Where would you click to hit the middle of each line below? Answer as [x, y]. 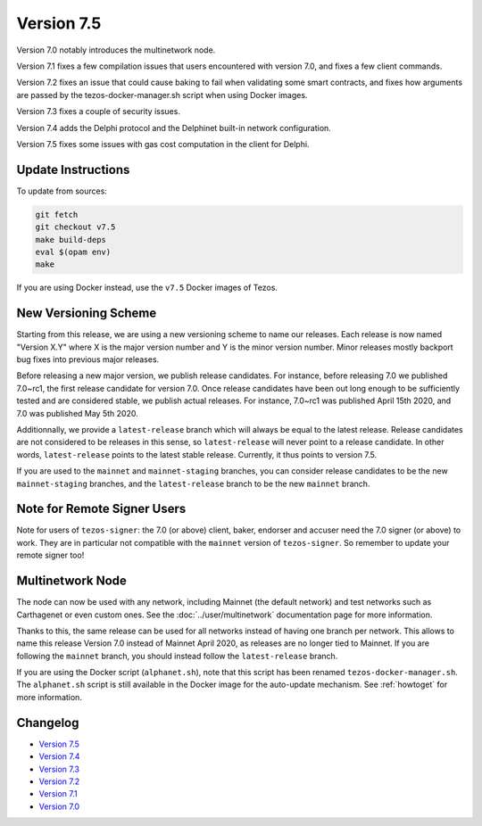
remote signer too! [50, 555]
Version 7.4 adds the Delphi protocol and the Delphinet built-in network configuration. [174, 128]
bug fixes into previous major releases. [88, 359]
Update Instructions [73, 169]
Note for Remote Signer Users [101, 509]
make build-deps [71, 240]
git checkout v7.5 [75, 227]
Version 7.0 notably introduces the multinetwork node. [116, 50]
